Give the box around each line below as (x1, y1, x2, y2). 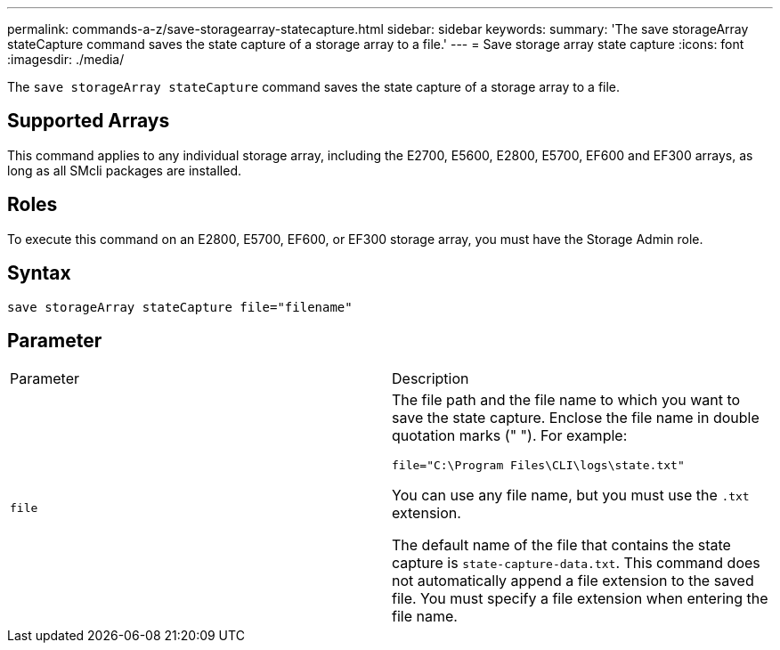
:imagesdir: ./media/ (7, 52, 125, 67)
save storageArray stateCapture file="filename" (7, 299, 353, 314)
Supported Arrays (7, 110, 170, 133)
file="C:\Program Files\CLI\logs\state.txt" (392, 459, 685, 473)
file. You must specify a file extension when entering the (392, 589, 768, 608)
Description (392, 370, 469, 388)
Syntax (7, 262, 71, 285)
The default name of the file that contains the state (392, 536, 731, 555)
